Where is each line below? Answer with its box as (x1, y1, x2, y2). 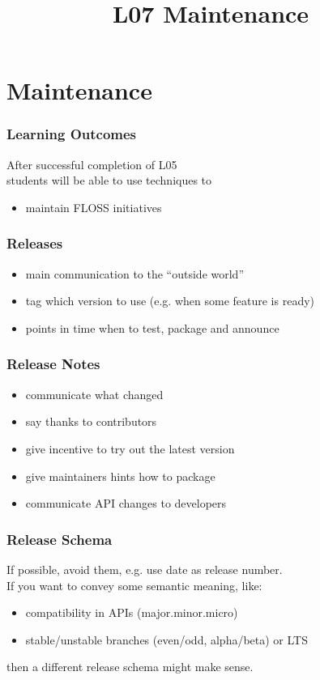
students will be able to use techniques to (6, 172, 212, 189)
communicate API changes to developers (25, 495, 227, 512)
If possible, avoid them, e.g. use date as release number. (6, 560, 283, 577)
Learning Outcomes (6, 124, 137, 144)
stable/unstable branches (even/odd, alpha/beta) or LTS (25, 631, 309, 648)
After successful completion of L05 (6, 155, 177, 172)
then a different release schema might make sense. (6, 658, 254, 675)
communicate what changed (25, 385, 164, 402)
